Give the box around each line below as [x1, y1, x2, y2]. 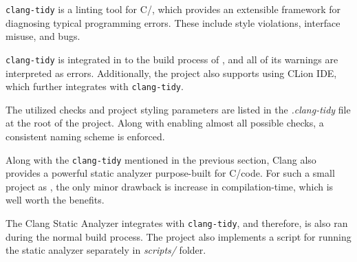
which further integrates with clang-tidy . [6, 79, 184, 94]
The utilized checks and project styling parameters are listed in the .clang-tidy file [6, 102, 351, 116]
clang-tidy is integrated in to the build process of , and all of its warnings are [6, 52, 338, 66]
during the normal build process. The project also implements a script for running [6, 229, 351, 243]
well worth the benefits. [6, 193, 105, 207]
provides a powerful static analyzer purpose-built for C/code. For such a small [6, 166, 335, 180]
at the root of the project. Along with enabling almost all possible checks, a [6, 116, 324, 130]
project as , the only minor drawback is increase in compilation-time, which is [6, 179, 334, 193]
